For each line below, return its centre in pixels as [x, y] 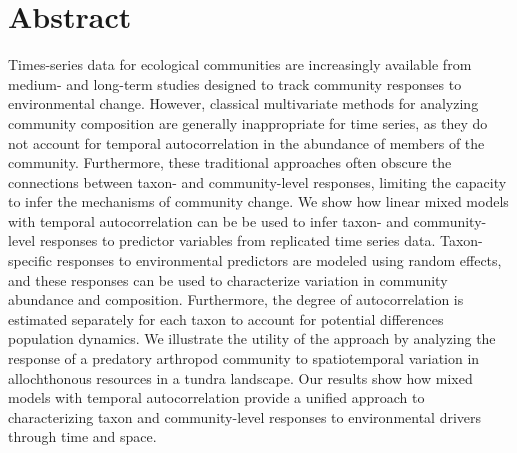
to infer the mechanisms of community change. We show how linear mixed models [258, 201]
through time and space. [82, 436]
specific [30, 260]
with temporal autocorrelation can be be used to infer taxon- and [208, 220]
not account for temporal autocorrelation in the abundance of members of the [246, 142]
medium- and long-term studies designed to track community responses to [235, 83]
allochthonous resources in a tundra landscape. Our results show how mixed [240, 377]
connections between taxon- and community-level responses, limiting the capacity [257, 181]
